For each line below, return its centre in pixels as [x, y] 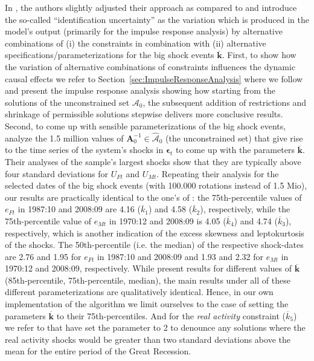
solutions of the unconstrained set [67, 102]
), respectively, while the [245, 209]
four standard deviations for [57, 173]
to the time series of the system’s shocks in [84, 150]
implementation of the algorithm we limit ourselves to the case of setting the [147, 304]
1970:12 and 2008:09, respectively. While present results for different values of [149, 268]
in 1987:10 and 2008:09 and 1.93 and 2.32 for [180, 256]
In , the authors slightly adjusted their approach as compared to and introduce [151, 7]
